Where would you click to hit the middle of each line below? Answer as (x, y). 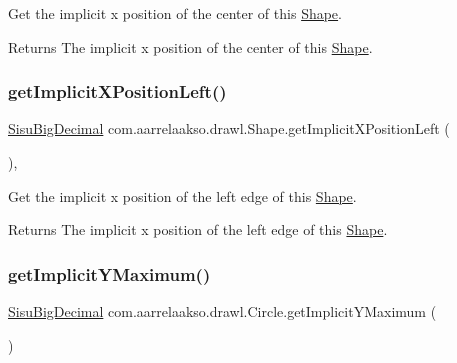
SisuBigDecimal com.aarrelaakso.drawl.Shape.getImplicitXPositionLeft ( (229, 128)
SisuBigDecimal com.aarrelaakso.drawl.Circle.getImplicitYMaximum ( (222, 311)
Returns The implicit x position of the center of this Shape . (190, 46)
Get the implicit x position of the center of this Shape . (175, 13)
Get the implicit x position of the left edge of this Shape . (182, 195)
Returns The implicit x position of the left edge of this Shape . (198, 229)
